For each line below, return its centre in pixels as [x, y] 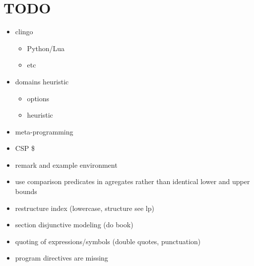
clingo [24, 32]
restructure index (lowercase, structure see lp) [85, 208]
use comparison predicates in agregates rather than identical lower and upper [132, 181]
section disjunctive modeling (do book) [74, 225]
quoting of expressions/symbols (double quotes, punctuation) [108, 241]
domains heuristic [42, 81]
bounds [26, 191]
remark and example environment [66, 165]
